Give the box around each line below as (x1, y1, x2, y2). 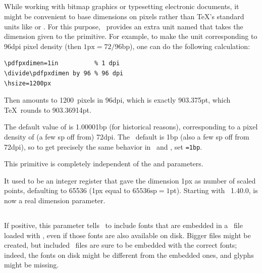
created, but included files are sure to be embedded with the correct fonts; (4, 240, 237, 250)
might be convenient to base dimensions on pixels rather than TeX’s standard (4, 11, 244, 21)
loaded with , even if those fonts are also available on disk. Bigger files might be (4, 230, 251, 240)
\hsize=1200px (4, 79, 51, 87)
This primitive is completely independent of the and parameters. (4, 158, 203, 169)
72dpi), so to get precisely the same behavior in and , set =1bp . (4, 141, 202, 152)
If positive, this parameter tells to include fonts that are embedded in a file (4, 219, 243, 230)
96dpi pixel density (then (4, 40, 81, 51)
